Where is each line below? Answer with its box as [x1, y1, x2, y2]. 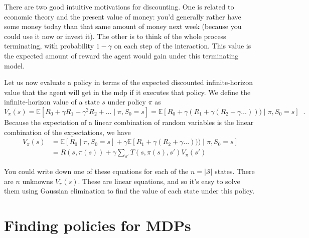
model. [4, 60, 25, 70]
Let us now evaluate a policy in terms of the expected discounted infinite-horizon [4, 77, 253, 87]
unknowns [22, 175, 53, 186]
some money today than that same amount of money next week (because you [4, 21, 242, 31]
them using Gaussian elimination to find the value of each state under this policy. [4, 185, 255, 196]
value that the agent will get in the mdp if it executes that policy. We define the [4, 86, 251, 97]
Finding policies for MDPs [4, 214, 191, 235]
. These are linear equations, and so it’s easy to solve [78, 175, 240, 186]
